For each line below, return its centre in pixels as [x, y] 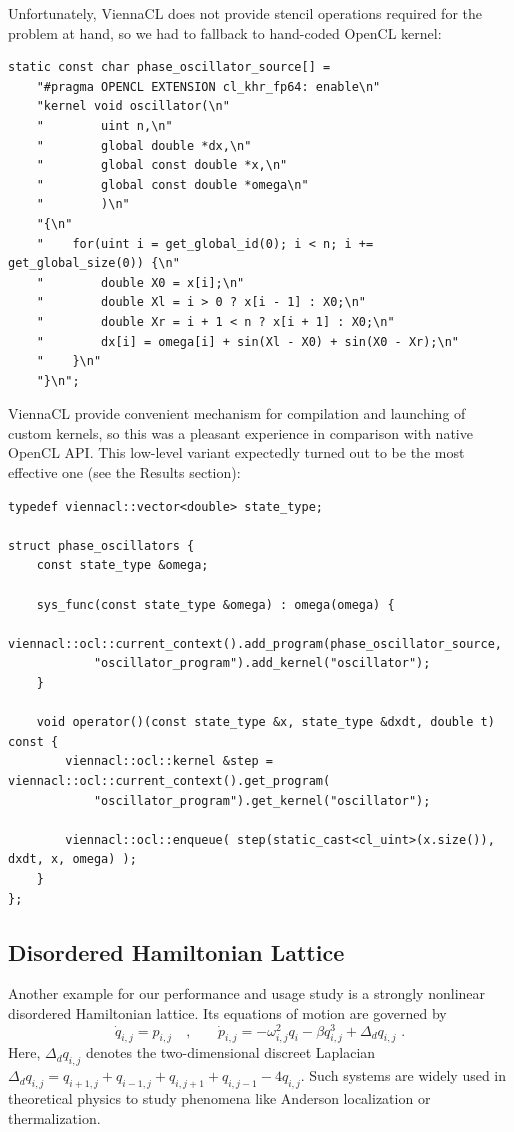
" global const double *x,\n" [162, 165]
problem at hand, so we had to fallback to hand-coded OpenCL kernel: [225, 32]
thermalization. [54, 1117]
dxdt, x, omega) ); [72, 859]
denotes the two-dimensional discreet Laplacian [231, 1052]
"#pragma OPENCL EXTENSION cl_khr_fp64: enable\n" [208, 86]
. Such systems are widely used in [403, 1075]
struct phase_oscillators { [101, 545]
